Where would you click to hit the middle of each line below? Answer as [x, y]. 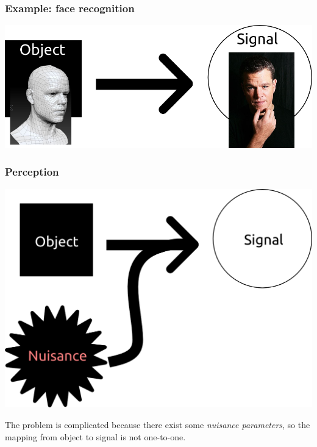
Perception [32, 172]
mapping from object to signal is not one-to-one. [95, 436]
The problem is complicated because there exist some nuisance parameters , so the [158, 424]
